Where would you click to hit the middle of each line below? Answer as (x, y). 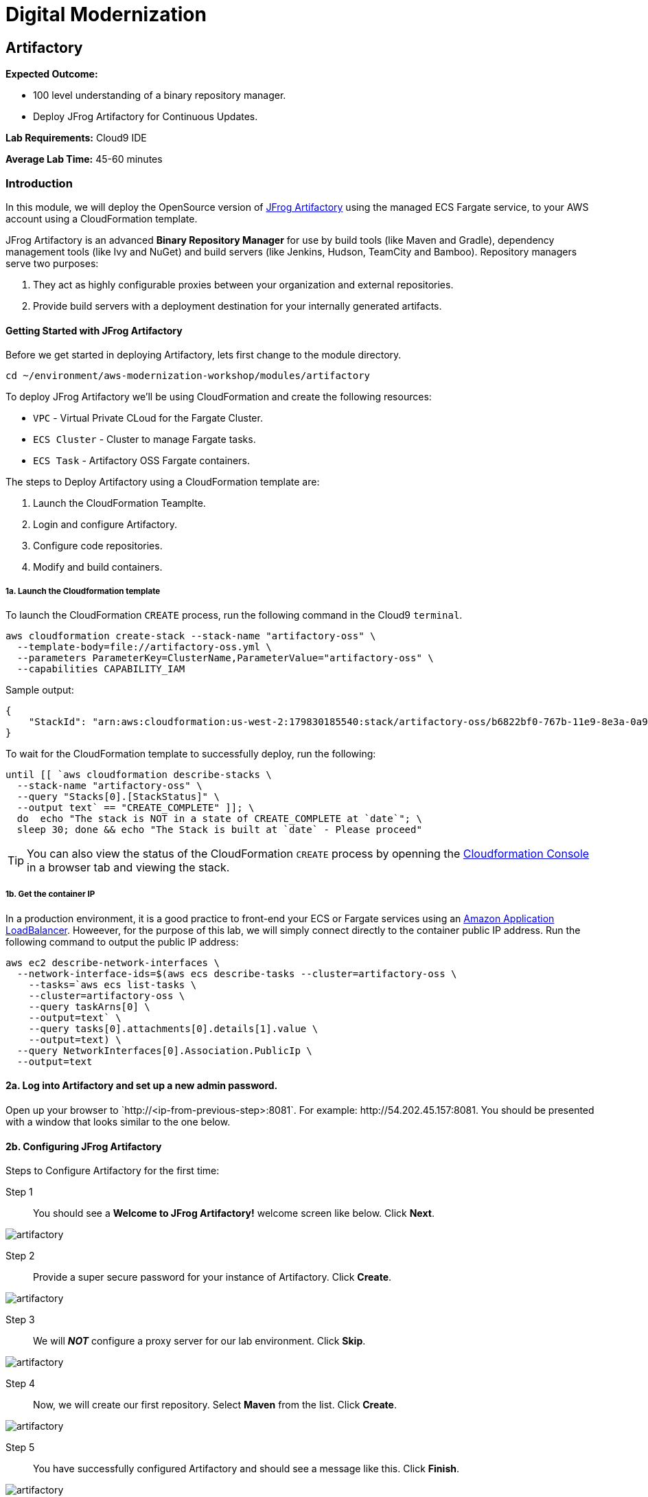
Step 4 (21, 1384)
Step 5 (20, 1448)
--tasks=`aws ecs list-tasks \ (113, 984)
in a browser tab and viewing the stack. (128, 867)
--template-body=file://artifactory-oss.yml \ (144, 647)
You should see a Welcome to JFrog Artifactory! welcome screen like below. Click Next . (234, 1213)
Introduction (39, 183)
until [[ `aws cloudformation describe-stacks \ (139, 774)
